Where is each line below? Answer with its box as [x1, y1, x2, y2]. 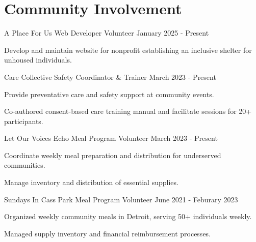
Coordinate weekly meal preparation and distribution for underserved [4, 149, 221, 160]
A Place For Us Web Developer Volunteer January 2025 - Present [4, 27, 209, 38]
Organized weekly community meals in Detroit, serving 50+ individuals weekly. [4, 211, 252, 222]
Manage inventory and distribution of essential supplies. [4, 177, 178, 188]
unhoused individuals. [4, 54, 72, 65]
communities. [4, 160, 45, 170]
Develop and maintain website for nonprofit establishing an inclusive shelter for [4, 44, 252, 55]
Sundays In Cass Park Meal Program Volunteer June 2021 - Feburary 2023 [4, 194, 238, 204]
